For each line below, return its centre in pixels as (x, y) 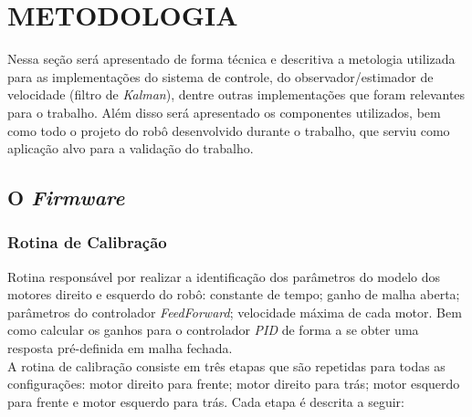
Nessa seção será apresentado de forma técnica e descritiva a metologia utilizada (231, 59)
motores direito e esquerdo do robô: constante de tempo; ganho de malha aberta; (234, 294)
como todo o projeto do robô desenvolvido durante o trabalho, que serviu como (229, 130)
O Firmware (66, 198)
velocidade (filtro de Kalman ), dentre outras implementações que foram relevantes (236, 94)
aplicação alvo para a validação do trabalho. (131, 148)
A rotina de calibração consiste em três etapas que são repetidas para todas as (226, 365)
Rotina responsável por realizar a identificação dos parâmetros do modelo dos (224, 276)
